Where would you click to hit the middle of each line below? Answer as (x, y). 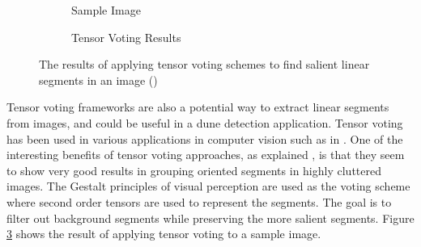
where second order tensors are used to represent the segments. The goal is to (199, 201)
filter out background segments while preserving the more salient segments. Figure (210, 218)
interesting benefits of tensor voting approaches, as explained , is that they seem (206, 155)
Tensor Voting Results (126, 37)
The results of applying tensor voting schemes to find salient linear (204, 64)
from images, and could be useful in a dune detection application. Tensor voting (205, 122)
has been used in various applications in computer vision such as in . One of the (205, 138)
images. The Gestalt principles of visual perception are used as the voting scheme (208, 186)
